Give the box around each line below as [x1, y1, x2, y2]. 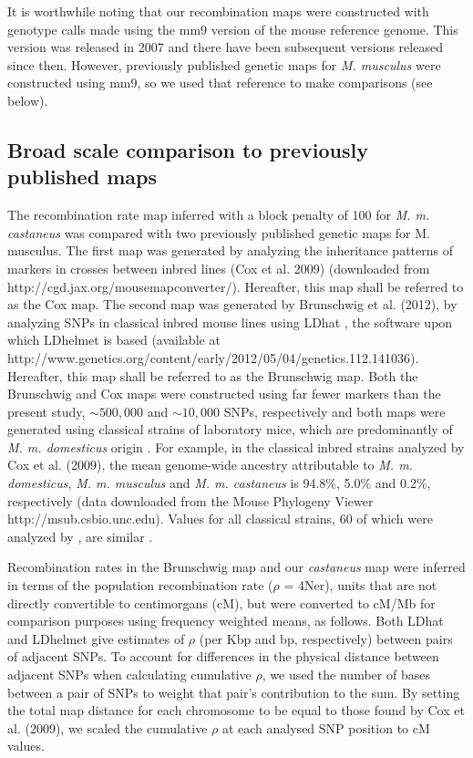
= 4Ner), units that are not [283, 576, 437, 595]
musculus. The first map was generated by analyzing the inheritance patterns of [7, 241, 453, 260]
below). [7, 90, 48, 109]
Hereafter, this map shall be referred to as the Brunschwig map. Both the [7, 366, 418, 385]
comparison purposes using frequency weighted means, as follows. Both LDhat [7, 611, 444, 630]
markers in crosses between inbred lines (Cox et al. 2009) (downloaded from [7, 258, 430, 277]
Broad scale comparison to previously [7, 135, 368, 163]
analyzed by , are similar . [7, 526, 153, 545]
